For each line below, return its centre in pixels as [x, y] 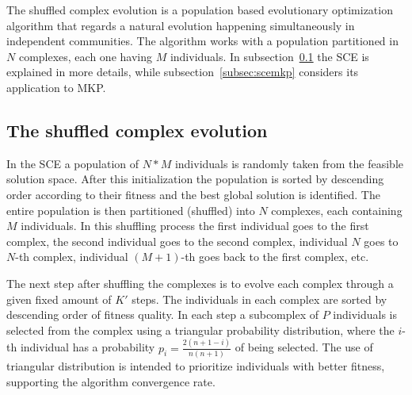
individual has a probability [88, 347]
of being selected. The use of [304, 347]
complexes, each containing [337, 210]
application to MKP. [56, 87]
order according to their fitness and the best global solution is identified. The [193, 194]
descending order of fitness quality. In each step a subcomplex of [163, 314]
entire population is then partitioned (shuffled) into [131, 210]
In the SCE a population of [73, 163]
